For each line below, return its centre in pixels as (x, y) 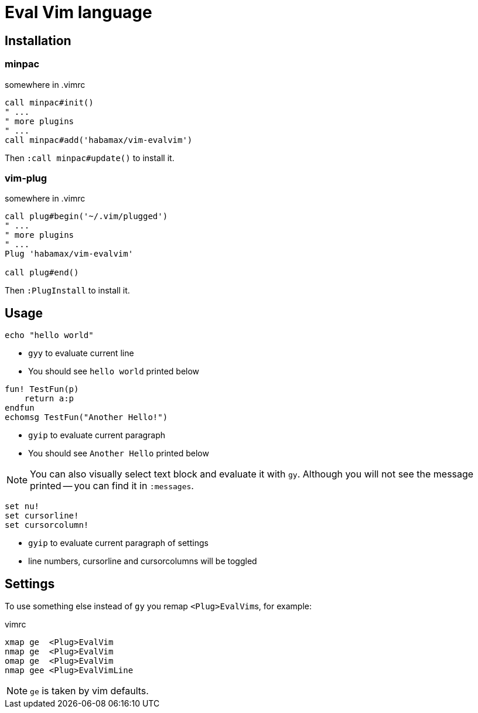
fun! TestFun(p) (42, 389)
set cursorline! (42, 516)
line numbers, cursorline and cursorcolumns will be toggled (143, 561)
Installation (38, 40)
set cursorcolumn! (47, 525)
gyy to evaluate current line (81, 353)
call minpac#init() (49, 102)
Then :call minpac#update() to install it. (90, 158)
